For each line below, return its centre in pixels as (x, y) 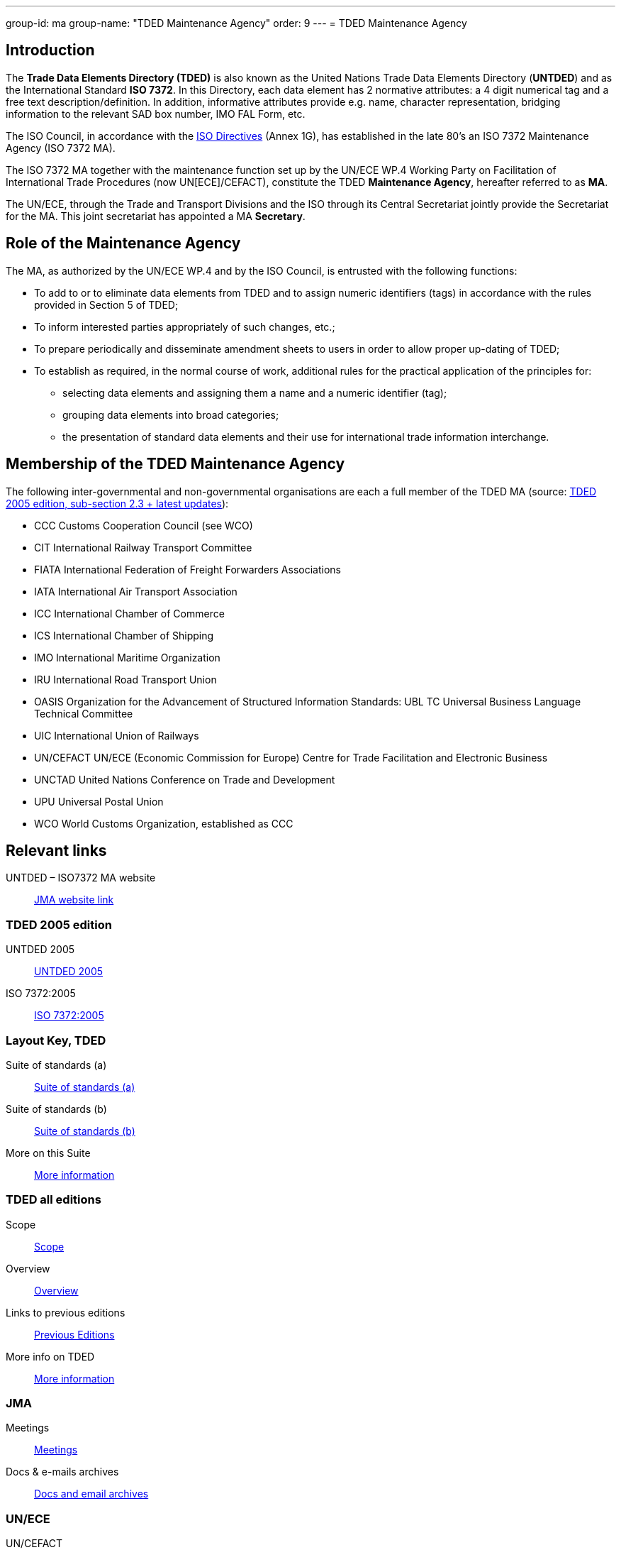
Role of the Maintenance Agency (123, 243)
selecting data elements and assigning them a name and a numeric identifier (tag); (255, 392)
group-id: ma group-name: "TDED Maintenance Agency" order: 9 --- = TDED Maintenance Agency (236, 23)
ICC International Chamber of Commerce (129, 613)
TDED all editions (54, 1200)
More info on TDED (50, 1356)
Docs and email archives (91, 1494)
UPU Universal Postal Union (99, 801)
